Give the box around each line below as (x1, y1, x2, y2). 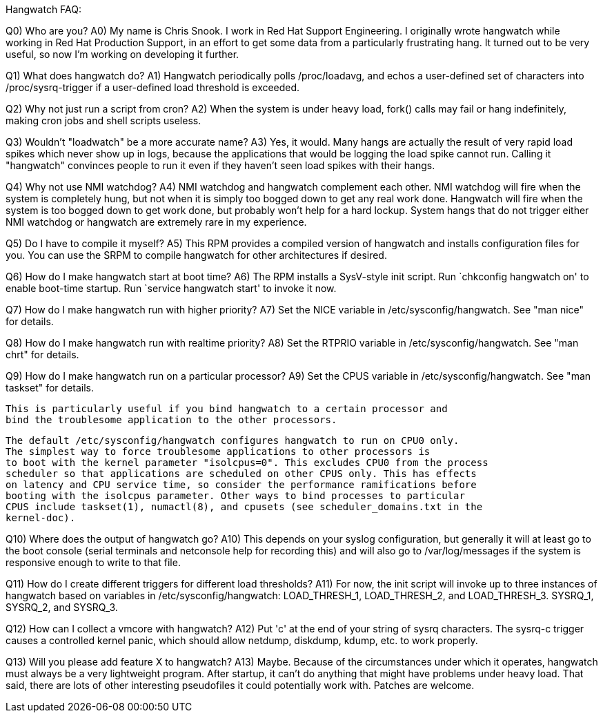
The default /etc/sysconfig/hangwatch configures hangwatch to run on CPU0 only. (6, 435, 459, 446)
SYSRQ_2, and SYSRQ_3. (6, 601, 118, 613)
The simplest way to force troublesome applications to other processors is (6, 446, 431, 457)
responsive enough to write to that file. (6, 556, 181, 568)
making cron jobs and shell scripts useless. (6, 115, 201, 126)
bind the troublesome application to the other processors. (6, 414, 337, 425)
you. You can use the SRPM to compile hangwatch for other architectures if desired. (6, 249, 387, 261)
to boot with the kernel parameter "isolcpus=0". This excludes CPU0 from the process (6, 457, 488, 468)
